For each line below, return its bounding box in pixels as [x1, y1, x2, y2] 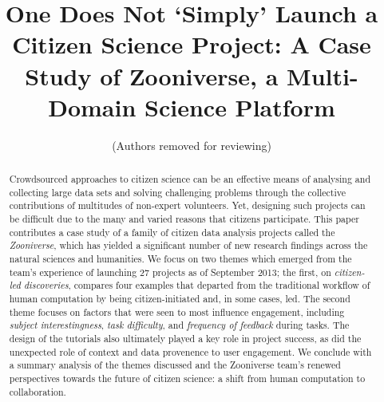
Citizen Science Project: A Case [12, 28, 371, 61]
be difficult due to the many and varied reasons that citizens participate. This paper [9, 212, 359, 226]
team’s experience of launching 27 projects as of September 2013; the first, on [9, 265, 331, 278]
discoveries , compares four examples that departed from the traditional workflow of [24, 278, 370, 292]
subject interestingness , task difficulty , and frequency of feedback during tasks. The [9, 318, 350, 332]
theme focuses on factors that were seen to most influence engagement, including [9, 305, 345, 318]
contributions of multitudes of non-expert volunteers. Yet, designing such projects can [9, 199, 366, 212]
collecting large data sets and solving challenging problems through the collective [9, 185, 346, 199]
